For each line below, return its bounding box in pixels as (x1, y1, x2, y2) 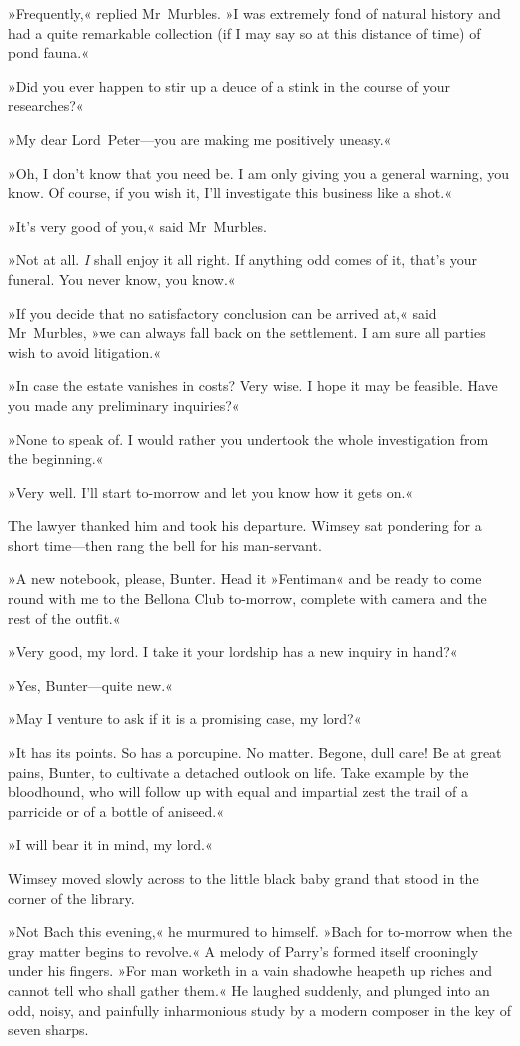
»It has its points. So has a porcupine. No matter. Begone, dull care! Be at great (8, 742, 502, 763)
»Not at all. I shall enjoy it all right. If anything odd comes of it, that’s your (8, 249, 477, 270)
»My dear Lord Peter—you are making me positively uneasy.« (8, 128, 392, 149)
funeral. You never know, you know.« (8, 268, 236, 289)
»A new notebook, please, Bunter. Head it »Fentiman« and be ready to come (8, 568, 482, 589)
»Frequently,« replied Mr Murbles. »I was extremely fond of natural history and (8, 3, 501, 23)
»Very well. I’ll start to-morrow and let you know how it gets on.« (8, 481, 414, 502)
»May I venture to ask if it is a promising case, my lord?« (8, 708, 362, 729)
